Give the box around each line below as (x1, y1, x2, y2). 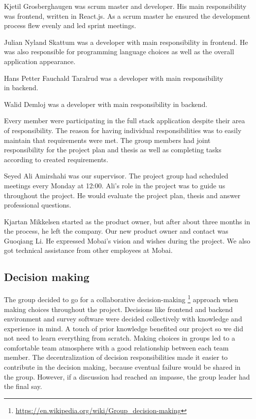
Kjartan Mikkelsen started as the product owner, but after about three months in (4, 216, 250, 226)
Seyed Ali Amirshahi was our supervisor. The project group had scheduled (4, 171, 228, 181)
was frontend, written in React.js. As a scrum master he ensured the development (4, 10, 251, 21)
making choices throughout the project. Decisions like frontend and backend (4, 304, 233, 314)
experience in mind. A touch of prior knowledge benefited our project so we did (4, 323, 244, 333)
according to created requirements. (4, 154, 108, 164)
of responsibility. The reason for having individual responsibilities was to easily (4, 125, 242, 135)
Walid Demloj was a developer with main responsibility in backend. (4, 99, 208, 109)
